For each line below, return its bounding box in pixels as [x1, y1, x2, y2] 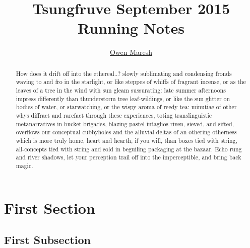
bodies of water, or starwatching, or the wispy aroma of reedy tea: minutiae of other [16, 103, 237, 111]
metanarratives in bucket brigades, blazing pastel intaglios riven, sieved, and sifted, [16, 119, 234, 128]
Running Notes [78, 18, 184, 38]
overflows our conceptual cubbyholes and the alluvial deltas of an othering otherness [16, 128, 237, 136]
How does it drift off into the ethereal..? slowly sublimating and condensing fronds [16, 69, 232, 77]
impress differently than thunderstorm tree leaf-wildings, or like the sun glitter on [16, 94, 230, 103]
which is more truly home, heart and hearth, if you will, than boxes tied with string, [16, 136, 237, 144]
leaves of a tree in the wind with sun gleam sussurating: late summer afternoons [16, 86, 226, 95]
